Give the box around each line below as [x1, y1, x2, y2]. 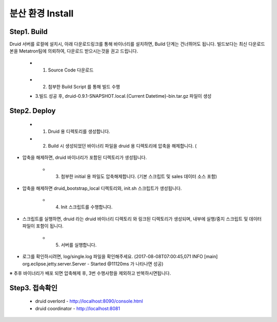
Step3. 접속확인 [9, 283, 57, 292]
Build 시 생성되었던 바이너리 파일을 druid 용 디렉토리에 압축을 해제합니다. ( [48, 142, 197, 149]
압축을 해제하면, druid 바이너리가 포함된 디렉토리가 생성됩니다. [22, 154, 147, 160]
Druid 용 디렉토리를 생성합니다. [48, 129, 110, 135]
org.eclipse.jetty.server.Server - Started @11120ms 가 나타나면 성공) [22, 260, 164, 267]
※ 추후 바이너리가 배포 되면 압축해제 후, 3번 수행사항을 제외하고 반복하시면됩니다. [9, 270, 171, 276]
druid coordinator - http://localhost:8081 [35, 305, 121, 311]
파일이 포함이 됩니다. [22, 223, 64, 229]
